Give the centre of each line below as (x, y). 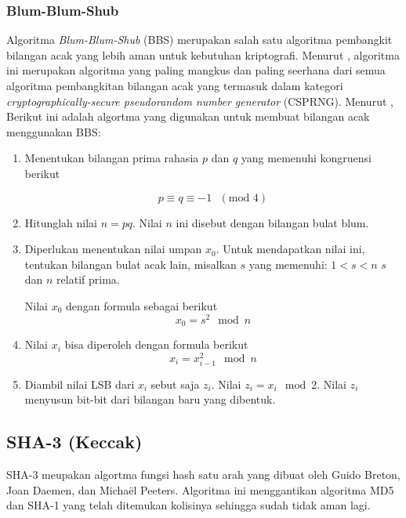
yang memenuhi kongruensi (306, 158)
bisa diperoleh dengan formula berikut (156, 344)
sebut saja (175, 384)
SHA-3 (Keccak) (74, 442)
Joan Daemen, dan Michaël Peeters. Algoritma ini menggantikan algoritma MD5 (200, 489)
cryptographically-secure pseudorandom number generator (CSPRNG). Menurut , (200, 101)
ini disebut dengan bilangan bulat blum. (272, 222)
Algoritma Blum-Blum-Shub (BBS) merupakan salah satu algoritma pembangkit (199, 40)
